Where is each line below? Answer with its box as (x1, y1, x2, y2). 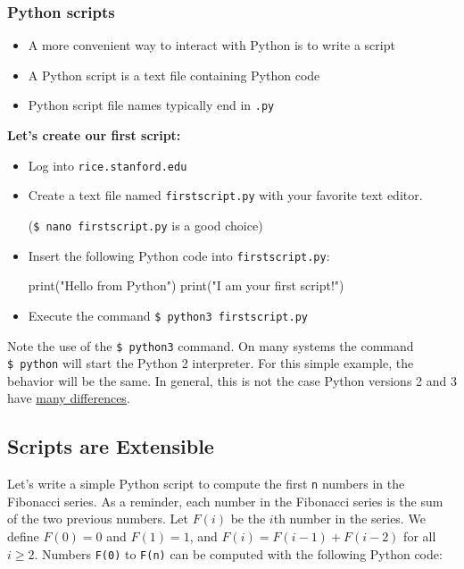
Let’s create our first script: (7, 126, 181, 145)
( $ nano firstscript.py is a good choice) (28, 215, 263, 234)
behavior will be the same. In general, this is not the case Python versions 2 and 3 (7, 371, 457, 389)
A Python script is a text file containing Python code (28, 65, 320, 84)
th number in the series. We (273, 509, 426, 528)
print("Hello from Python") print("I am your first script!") (28, 276, 344, 295)
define (7, 527, 39, 546)
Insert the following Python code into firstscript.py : (28, 246, 330, 264)
